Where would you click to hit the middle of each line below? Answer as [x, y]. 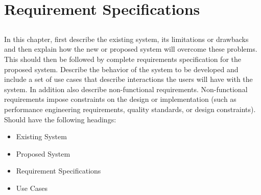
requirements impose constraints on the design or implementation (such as [120, 99]
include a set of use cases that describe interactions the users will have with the [128, 79]
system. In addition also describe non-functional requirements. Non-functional [126, 89]
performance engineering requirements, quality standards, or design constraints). [130, 109]
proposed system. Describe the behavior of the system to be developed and [121, 69]
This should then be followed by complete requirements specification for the [123, 59]
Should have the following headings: [60, 119]
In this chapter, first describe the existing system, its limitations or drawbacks [126, 39]
